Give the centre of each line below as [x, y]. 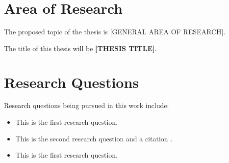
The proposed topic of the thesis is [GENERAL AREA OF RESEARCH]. [115, 32]
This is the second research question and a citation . [94, 138]
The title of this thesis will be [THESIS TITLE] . [80, 48]
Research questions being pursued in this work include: [87, 105]
